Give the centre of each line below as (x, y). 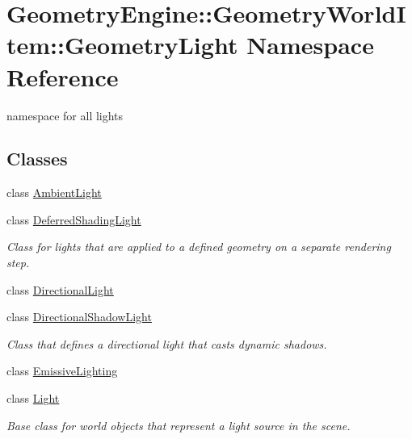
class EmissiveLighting (62, 371)
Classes (37, 159)
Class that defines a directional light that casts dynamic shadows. (167, 343)
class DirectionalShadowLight (79, 317)
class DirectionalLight (60, 289)
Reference (63, 76)
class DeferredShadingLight (74, 219)
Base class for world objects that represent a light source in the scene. (179, 425)
